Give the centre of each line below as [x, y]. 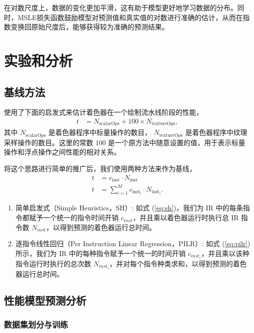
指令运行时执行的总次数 [53, 263]
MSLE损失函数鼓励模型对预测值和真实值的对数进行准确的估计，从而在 [130, 17]
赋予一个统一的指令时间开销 [74, 218]
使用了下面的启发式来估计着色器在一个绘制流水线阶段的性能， [103, 112]
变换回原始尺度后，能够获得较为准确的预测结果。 [89, 27]
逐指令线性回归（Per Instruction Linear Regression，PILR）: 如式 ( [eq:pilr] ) [133, 243]
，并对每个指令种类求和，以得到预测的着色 [178, 263]
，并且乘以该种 [225, 253]
